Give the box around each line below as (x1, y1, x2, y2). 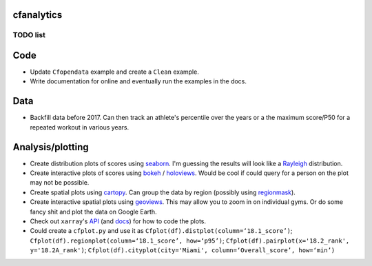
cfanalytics (12, 9, 63, 21)
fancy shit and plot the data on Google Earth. (30, 207, 158, 216)
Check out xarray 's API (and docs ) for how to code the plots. (30, 217, 207, 225)
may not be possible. (30, 178, 90, 187)
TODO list (12, 30, 46, 40)
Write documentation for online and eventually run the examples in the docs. (30, 77, 247, 85)
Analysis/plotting (12, 141, 89, 153)
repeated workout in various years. (30, 123, 130, 131)
